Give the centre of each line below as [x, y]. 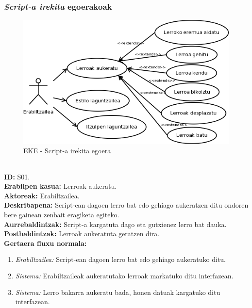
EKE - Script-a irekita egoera [67, 151]
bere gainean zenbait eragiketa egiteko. [62, 215]
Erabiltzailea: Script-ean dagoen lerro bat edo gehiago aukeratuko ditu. [121, 259]
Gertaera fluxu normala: [45, 243]
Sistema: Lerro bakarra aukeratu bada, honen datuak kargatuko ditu [118, 292]
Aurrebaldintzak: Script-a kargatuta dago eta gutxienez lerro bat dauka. [115, 224]
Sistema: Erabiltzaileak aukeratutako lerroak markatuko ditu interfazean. [124, 276]
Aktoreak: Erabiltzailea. [42, 195]
